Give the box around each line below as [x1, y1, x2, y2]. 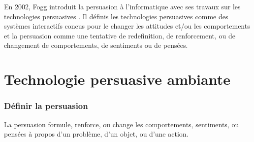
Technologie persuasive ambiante [4, 69, 230, 89]
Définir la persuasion [4, 100, 88, 112]
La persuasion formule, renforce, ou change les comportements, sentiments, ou [4, 119, 239, 129]
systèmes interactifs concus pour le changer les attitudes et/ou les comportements [4, 21, 250, 31]
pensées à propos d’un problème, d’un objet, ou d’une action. [4, 129, 189, 139]
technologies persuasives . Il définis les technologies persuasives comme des [4, 11, 228, 21]
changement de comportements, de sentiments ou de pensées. [4, 40, 188, 50]
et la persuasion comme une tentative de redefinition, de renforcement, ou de [4, 30, 236, 40]
